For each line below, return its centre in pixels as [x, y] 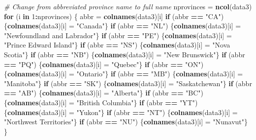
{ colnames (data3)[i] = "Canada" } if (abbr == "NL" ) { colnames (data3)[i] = [123, 26]
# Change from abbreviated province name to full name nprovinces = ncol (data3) [128, 6]
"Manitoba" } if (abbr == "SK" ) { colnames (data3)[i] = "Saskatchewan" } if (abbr [128, 83]
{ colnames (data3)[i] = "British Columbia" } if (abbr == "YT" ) [101, 102]
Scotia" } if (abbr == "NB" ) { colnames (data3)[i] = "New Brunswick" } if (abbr [125, 54]
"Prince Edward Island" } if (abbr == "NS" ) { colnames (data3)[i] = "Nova [117, 45]
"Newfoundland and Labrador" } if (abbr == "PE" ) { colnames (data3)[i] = [118, 35]
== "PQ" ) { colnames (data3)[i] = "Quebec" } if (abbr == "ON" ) [104, 64]
